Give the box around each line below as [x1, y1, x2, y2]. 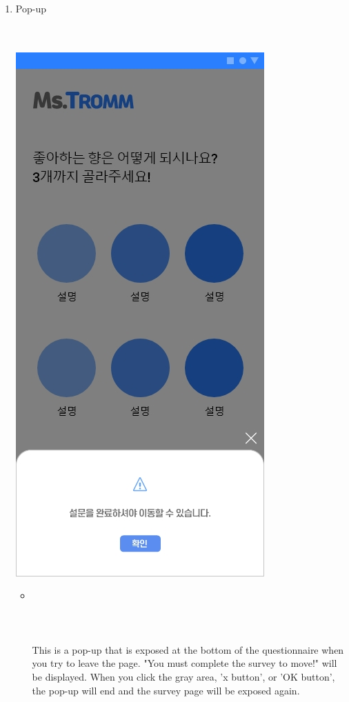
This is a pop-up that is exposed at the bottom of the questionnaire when [32, 642, 344, 656]
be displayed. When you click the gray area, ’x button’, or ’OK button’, [32, 669, 335, 683]
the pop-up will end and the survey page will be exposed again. [32, 683, 300, 697]
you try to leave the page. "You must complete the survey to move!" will [32, 656, 337, 670]
